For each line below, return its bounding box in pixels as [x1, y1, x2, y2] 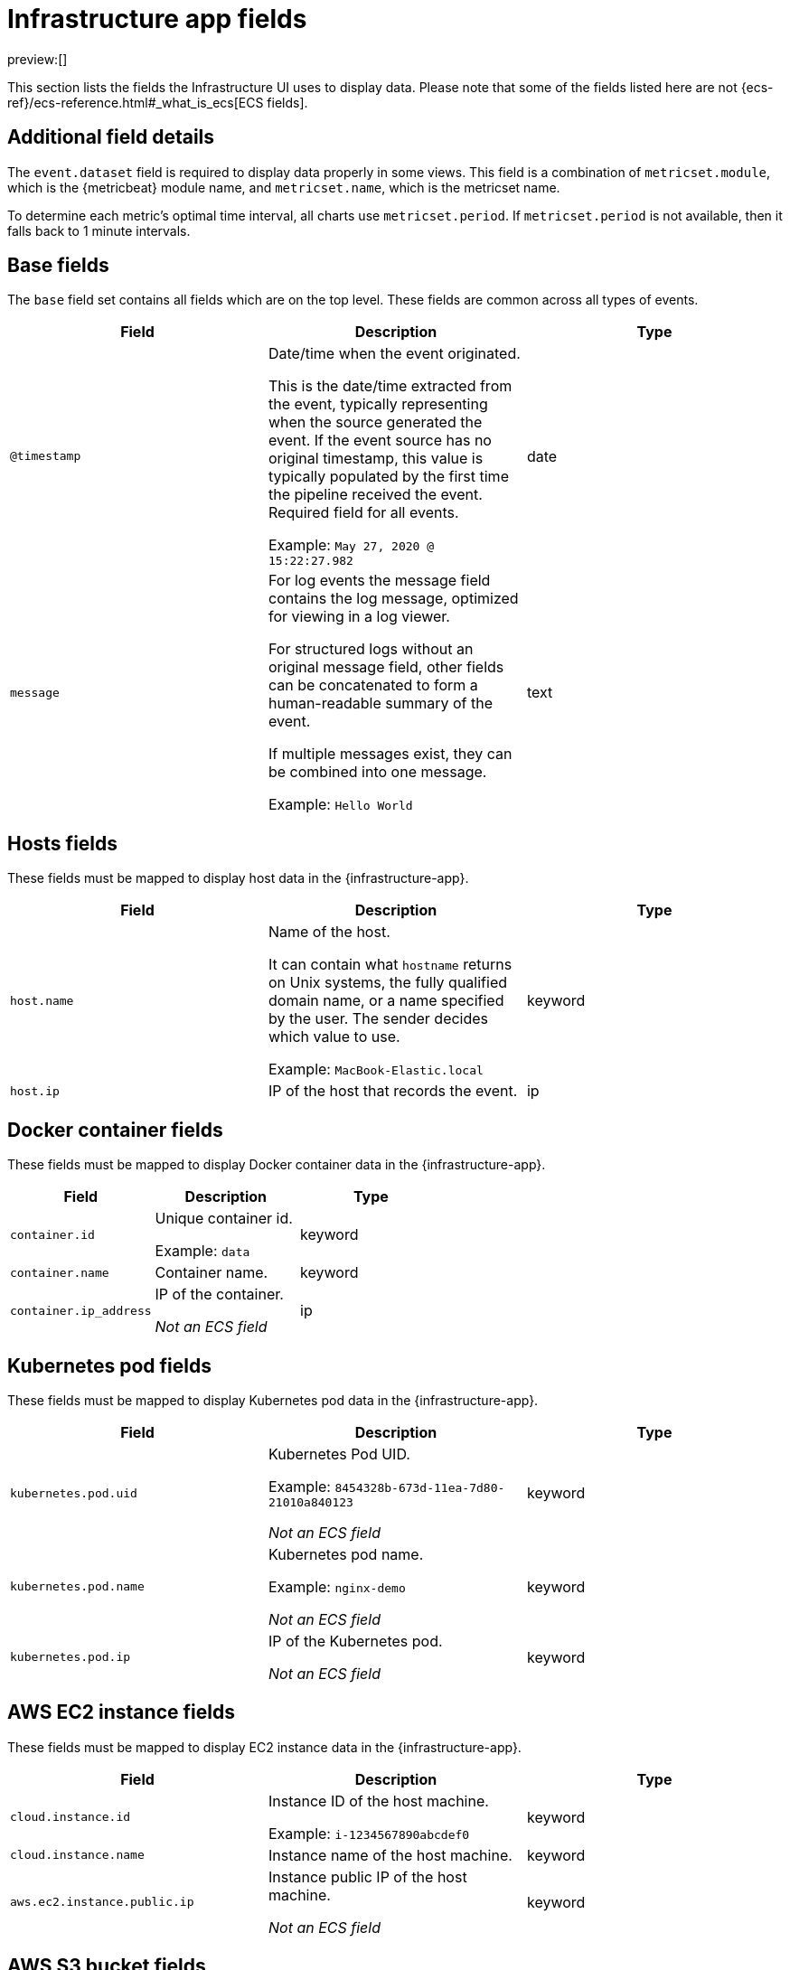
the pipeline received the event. [268, 485, 483, 504]
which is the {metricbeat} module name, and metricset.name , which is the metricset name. [7, 179, 560, 195]
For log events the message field [268, 571, 491, 590]
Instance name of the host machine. [268, 1845, 513, 1864]
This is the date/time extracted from [268, 377, 513, 396]
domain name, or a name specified [268, 991, 504, 1010]
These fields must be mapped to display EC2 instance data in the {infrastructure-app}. [7, 1739, 522, 1755]
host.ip [10, 1083, 60, 1098]
